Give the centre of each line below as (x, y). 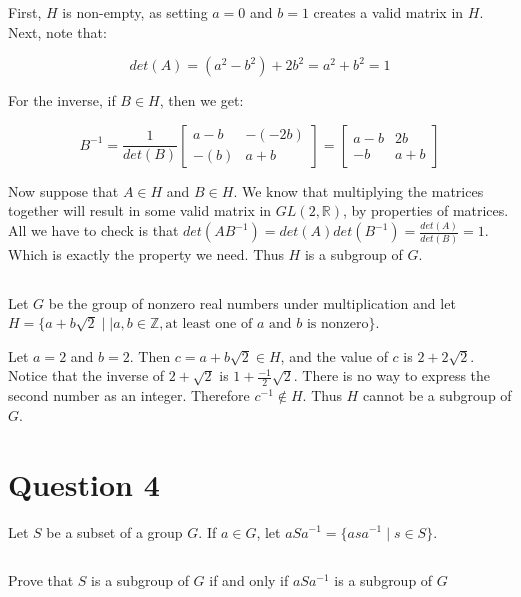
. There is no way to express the (392, 375)
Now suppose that (63, 190)
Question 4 (84, 483)
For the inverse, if (62, 100)
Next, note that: (57, 31)
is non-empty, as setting (135, 12)
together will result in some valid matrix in (140, 210)
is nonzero (337, 324)
